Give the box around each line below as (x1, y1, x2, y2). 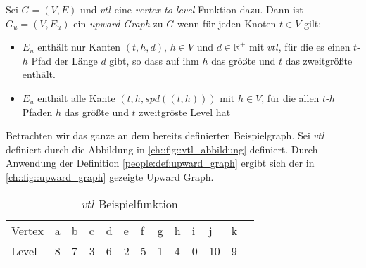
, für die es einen (278, 39, 351, 54)
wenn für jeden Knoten (177, 15, 277, 30)
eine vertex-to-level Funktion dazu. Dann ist (114, 2, 303, 16)
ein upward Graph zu (73, 15, 163, 30)
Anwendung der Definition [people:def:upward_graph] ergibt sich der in (6, 155, 315, 170)
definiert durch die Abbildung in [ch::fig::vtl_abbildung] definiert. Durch (6, 141, 318, 156)
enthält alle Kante (37, 90, 115, 105)
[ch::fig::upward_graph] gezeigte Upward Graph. (6, 169, 214, 184)
